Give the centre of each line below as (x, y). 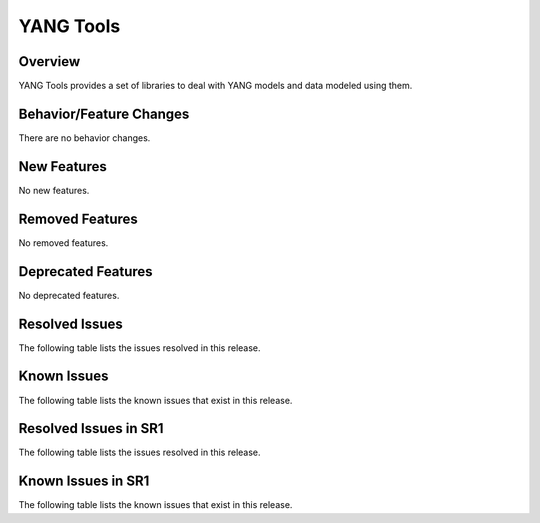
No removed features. (63, 242)
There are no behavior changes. (84, 137)
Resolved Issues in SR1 (91, 428)
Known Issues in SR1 (84, 481)
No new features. (54, 190)
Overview (49, 61)
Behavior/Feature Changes (104, 113)
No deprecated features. (69, 295)
